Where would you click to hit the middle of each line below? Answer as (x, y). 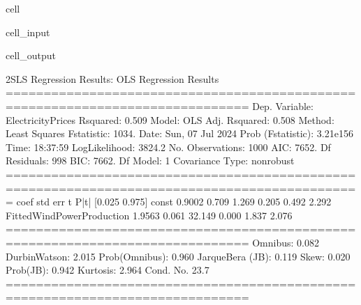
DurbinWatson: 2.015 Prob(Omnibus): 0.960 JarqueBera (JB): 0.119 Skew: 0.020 (178, 256)
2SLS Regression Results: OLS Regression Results (112, 78)
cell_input (28, 32)
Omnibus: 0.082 (286, 242)
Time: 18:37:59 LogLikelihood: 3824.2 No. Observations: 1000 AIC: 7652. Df (168, 147)
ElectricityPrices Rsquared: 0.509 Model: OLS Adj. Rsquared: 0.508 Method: (170, 119)
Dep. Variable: (283, 105)
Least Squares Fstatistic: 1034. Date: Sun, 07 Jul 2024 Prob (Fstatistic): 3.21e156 (179, 133)
